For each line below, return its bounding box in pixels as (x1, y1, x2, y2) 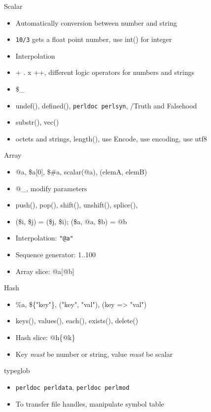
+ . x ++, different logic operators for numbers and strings (15, 67, 195, 77)
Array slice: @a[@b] (15, 266, 74, 276)
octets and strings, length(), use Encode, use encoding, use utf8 (15, 133, 207, 143)
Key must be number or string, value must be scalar (15, 348, 173, 359)
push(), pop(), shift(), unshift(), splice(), (15, 200, 138, 210)
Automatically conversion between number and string (15, 17, 177, 28)
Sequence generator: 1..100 (15, 249, 96, 260)
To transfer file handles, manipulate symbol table (15, 398, 164, 409)
